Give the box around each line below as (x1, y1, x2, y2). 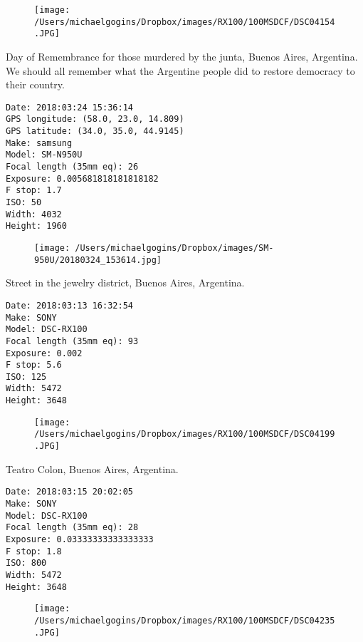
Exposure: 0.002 (6, 348, 83, 358)
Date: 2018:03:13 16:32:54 (6, 300, 133, 311)
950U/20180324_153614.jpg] (34, 254, 162, 265)
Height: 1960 (6, 221, 67, 232)
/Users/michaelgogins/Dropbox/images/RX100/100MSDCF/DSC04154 (34, 16, 335, 27)
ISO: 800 (6, 558, 47, 569)
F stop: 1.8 (6, 546, 62, 556)
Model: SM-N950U (6, 150, 83, 160)
